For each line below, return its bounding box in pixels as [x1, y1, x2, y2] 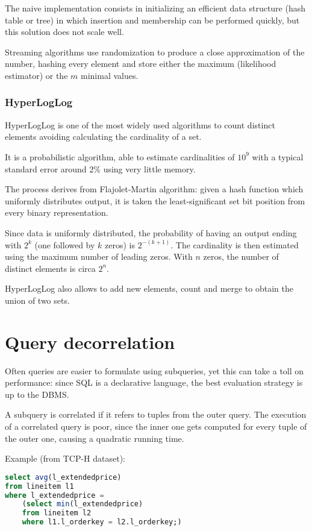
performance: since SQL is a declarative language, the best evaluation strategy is [5, 376, 303, 389]
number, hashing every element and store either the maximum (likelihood [5, 57, 276, 70]
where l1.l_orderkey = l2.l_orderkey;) [22, 518, 182, 527]
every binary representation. [5, 206, 108, 219]
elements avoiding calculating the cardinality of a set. [5, 130, 202, 143]
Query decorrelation [5, 329, 175, 354]
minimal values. [81, 69, 139, 81]
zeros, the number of [203, 250, 279, 263]
